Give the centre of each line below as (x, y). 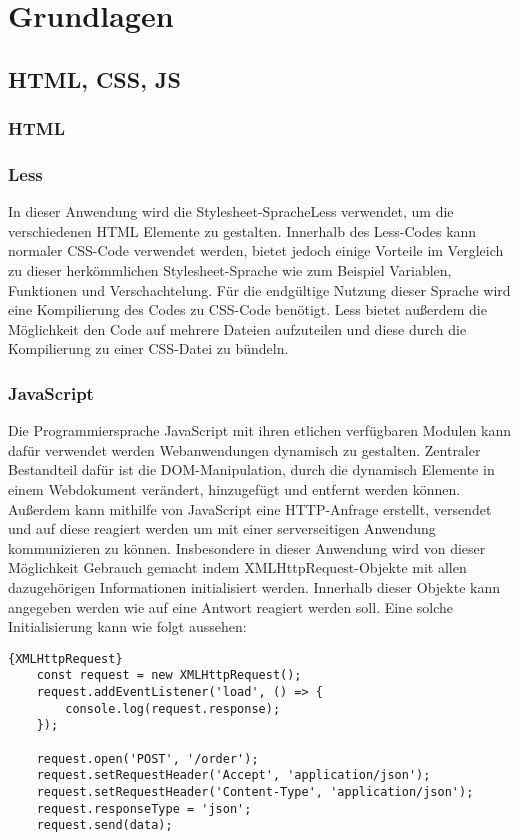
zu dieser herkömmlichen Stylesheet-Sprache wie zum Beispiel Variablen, (230, 270)
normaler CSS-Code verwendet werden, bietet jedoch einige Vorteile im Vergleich (256, 250)
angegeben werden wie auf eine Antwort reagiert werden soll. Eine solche (231, 606)
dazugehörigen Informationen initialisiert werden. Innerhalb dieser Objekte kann (254, 586)
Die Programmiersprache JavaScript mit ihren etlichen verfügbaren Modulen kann (260, 430)
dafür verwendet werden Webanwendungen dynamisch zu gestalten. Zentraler (244, 449)
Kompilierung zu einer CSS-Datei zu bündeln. (148, 348)
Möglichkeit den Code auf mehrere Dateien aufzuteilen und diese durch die (237, 328)
